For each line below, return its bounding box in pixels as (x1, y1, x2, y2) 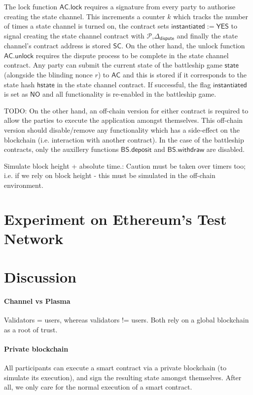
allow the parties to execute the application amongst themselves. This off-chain (4, 115, 243, 125)
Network (4, 228, 64, 248)
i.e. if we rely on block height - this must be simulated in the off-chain (4, 170, 216, 180)
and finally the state (177, 30, 238, 40)
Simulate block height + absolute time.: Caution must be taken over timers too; (4, 160, 246, 171)
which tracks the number (173, 11, 249, 21)
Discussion (4, 267, 76, 287)
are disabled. (206, 144, 245, 154)
